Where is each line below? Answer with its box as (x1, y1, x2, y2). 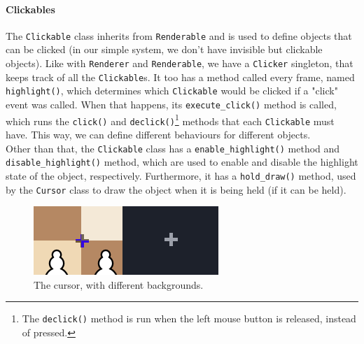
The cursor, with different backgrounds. (34, 277, 204, 292)
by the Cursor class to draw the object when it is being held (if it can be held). (6, 182, 346, 196)
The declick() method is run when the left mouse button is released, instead (22, 311, 356, 326)
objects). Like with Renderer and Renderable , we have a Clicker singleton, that (6, 56, 353, 71)
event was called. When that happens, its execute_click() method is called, (6, 97, 337, 112)
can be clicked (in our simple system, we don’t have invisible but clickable (6, 42, 323, 57)
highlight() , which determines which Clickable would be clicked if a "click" (6, 83, 338, 98)
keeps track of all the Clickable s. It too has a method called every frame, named (6, 69, 355, 84)
